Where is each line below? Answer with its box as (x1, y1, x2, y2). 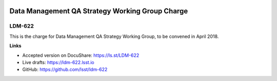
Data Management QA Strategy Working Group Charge (9, 7, 188, 15)
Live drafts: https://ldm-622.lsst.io (22, 59, 94, 65)
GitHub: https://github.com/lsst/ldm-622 (22, 67, 108, 73)
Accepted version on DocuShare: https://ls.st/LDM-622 (22, 52, 140, 58)
